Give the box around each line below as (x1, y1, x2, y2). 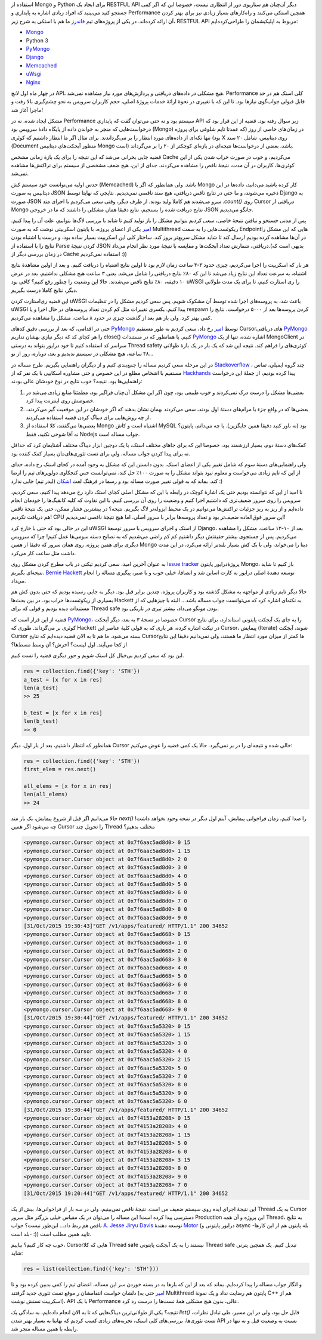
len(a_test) (23, 684, 59, 691)
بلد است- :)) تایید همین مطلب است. (11, 1230, 92, 1237)
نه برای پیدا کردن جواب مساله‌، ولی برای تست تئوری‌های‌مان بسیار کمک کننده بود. (11, 449, 190, 457)
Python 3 (26, 36, 49, 44)
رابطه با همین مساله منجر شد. (11, 1325, 79, 1332)
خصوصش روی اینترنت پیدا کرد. (26, 397, 95, 404)
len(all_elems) (23, 791, 68, 798)
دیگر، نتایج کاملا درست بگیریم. (11, 287, 78, 294)
